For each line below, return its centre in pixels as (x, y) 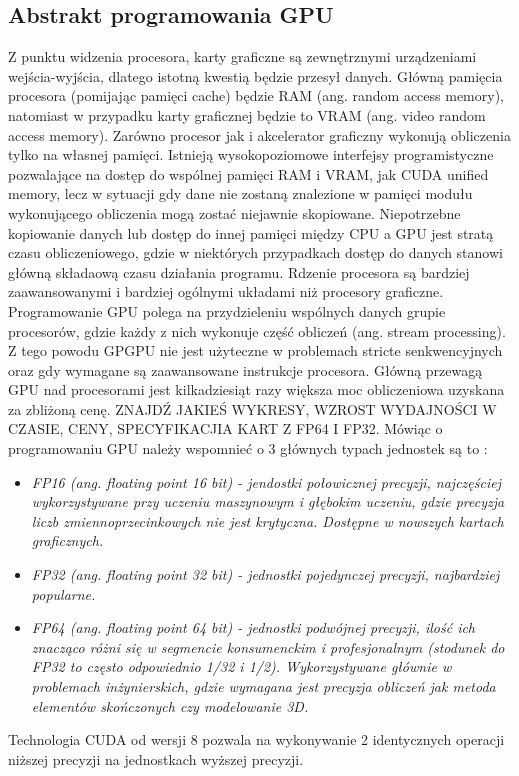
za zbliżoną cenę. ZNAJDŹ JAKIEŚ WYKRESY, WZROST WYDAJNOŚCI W (252, 408)
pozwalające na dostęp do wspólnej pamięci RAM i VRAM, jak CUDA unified (248, 173)
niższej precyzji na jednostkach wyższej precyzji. (156, 758)
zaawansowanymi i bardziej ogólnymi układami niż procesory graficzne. (226, 291)
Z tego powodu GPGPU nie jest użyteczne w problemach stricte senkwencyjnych (255, 350)
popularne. (63, 593)
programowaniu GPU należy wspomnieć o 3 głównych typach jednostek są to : (248, 448)
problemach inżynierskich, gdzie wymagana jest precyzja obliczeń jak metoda (263, 686)
